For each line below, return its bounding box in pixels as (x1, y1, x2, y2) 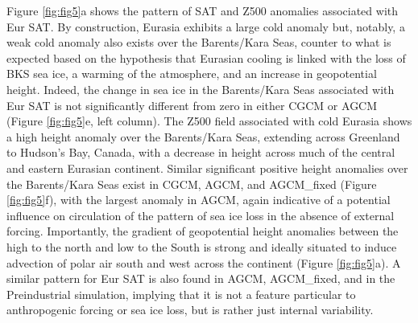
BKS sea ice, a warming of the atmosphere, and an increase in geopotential (6, 65, 377, 82)
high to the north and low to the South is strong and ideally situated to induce (6, 238, 397, 255)
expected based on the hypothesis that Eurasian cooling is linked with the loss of (6, 49, 406, 66)
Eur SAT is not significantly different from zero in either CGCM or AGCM (6, 96, 378, 113)
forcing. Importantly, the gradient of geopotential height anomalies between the (6, 223, 399, 239)
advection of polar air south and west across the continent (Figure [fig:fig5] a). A (6, 254, 401, 271)
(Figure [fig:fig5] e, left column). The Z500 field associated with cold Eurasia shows (6, 112, 412, 129)
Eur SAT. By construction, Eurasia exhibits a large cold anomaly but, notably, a (6, 18, 405, 35)
